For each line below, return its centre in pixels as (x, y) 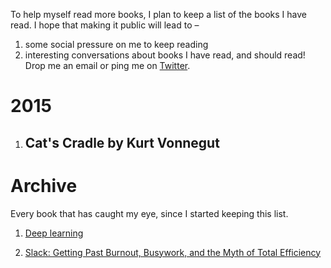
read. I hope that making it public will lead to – (105, 25)
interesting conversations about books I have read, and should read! (165, 55)
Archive (44, 185)
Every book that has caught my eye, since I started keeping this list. (149, 213)
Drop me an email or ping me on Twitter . (107, 65)
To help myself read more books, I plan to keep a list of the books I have (158, 14)
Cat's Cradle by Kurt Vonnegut (122, 142)
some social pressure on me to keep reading (116, 44)
